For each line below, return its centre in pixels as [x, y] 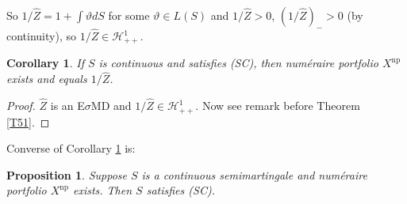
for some [129, 15]
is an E [67, 106]
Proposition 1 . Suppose [67, 174]
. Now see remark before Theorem [278, 106]
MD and [111, 106]
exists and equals [47, 79]
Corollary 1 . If [45, 63]
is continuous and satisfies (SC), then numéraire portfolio [238, 63]
